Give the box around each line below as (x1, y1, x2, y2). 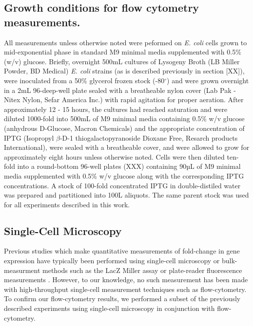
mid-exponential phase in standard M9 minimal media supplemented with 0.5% (4, 47, 241, 57)
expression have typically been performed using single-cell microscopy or (4, 255, 220, 266)
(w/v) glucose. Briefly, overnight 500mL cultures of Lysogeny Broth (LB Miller (4, 56, 240, 66)
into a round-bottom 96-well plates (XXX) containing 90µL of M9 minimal (17, 161, 241, 171)
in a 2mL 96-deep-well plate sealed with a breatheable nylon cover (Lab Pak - (4, 85, 236, 95)
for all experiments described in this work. (4, 199, 130, 209)
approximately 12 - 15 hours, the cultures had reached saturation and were (4, 104, 228, 114)
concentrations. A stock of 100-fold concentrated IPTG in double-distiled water (4, 180, 241, 190)
